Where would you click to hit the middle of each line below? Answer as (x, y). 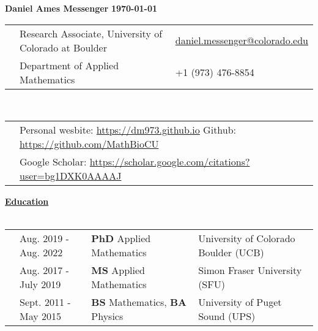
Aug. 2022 (41, 253)
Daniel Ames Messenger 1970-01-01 (81, 8)
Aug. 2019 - (44, 238)
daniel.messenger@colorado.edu (242, 40)
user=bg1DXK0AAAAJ (71, 176)
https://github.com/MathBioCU (89, 144)
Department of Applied (69, 65)
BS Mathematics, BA (139, 302)
